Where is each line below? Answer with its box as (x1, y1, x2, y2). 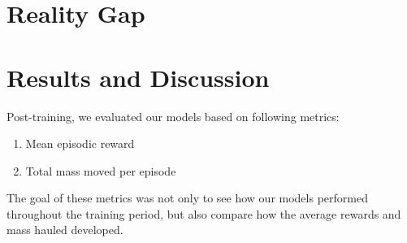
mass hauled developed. (6, 221, 123, 238)
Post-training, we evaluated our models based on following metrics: (6, 107, 340, 124)
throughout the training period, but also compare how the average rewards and (6, 205, 401, 222)
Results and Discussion (6, 60, 270, 93)
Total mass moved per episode (25, 162, 176, 179)
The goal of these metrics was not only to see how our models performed (6, 189, 368, 206)
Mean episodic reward (25, 135, 135, 152)
